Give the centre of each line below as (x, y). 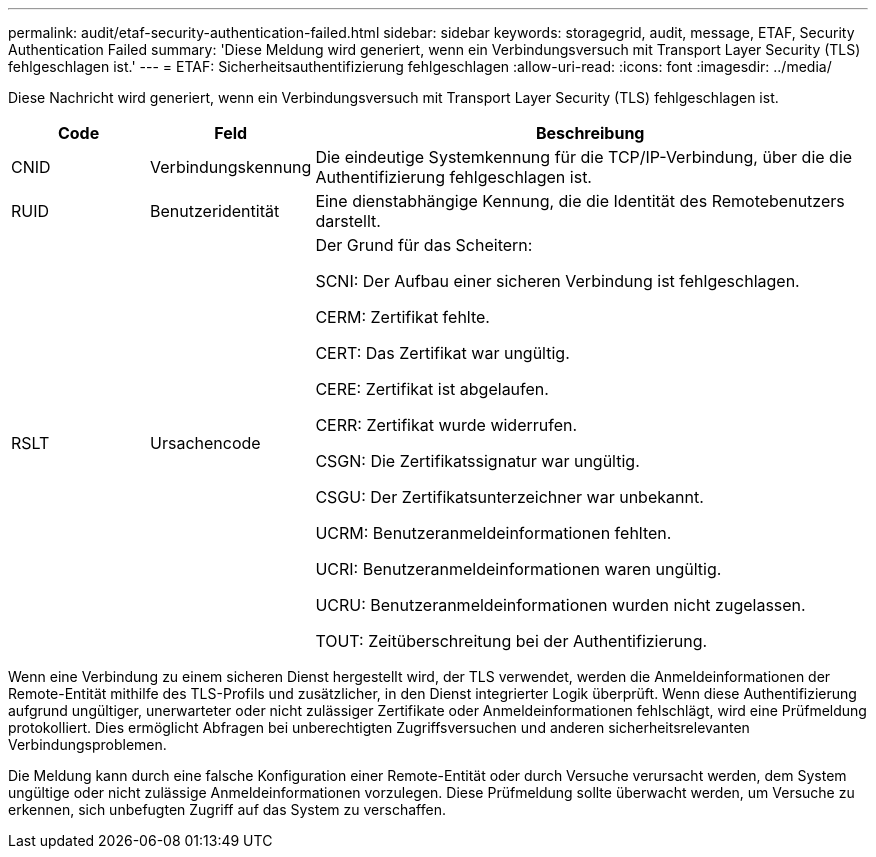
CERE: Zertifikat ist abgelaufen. (432, 389)
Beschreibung (590, 133)
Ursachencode (205, 443)
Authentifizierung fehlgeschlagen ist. (453, 177)
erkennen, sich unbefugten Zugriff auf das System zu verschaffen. (227, 809)
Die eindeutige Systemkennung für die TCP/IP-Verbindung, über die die (584, 157)
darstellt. (348, 221)
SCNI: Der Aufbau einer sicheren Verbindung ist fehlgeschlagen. (557, 281)
